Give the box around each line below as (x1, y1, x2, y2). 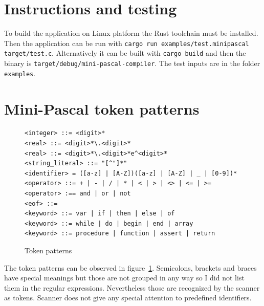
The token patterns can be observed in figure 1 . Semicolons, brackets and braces (4, 262, 257, 273)
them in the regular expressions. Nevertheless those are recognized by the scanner (4, 282, 260, 293)
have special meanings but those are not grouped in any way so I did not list (4, 272, 245, 283)
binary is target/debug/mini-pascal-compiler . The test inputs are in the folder (4, 58, 260, 69)
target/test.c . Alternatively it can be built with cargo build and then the (4, 48, 246, 58)
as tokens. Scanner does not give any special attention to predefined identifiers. (4, 292, 252, 303)
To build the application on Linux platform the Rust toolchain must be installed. (4, 28, 258, 38)
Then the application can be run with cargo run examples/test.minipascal (4, 37, 249, 48)
